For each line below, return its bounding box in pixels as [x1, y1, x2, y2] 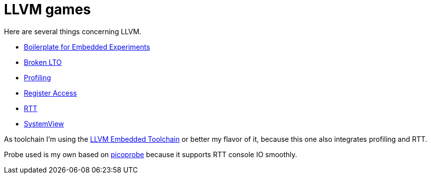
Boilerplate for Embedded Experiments [24, 42, 150, 51]
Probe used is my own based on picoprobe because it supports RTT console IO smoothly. [4, 150, 297, 159]
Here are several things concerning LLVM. [4, 27, 142, 36]
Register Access [24, 88, 77, 97]
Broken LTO [24, 58, 62, 66]
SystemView [24, 119, 64, 128]
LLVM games [4, 1, 91, 18]
